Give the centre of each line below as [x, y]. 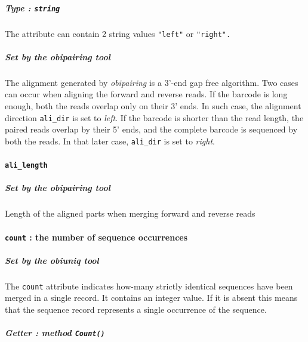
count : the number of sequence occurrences [96, 237]
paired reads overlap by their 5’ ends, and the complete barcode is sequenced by [151, 129]
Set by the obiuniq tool [52, 260]
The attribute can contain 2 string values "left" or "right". [118, 33]
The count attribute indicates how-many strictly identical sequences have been [149, 286]
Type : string [33, 7]
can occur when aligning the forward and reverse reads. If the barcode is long [146, 94]
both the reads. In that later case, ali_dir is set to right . [110, 141]
